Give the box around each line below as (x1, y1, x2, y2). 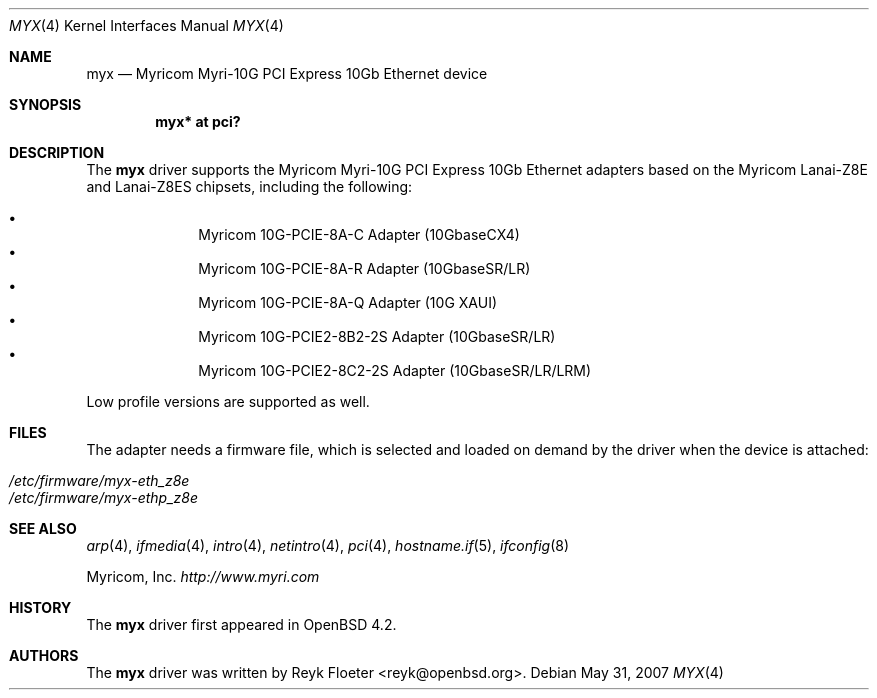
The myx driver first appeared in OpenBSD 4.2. (86, 616, 397, 633)
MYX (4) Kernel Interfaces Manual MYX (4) (9, 17, 284, 34)
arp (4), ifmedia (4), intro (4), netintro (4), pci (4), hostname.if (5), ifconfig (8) (86, 537, 570, 554)
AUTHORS (9, 647, 79, 664)
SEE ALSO (9, 520, 77, 537)
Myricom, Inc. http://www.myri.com (86, 568, 320, 585)
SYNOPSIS (9, 96, 82, 113)
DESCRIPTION (9, 144, 105, 161)
